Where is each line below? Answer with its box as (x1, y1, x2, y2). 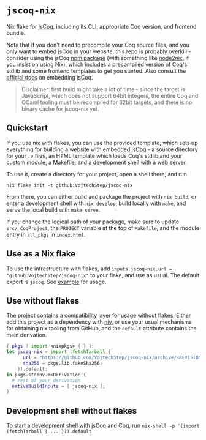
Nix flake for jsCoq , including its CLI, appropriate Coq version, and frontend (6, 23, 197, 30)
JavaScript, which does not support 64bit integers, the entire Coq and (21, 92, 199, 99)
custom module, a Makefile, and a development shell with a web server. (6, 158, 187, 166)
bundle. (6, 29, 26, 37)
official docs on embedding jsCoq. (6, 73, 93, 81)
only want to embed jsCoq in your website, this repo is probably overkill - (6, 48, 191, 55)
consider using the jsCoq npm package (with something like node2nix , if (6, 54, 189, 61)
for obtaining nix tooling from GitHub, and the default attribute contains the (6, 325, 197, 332)
